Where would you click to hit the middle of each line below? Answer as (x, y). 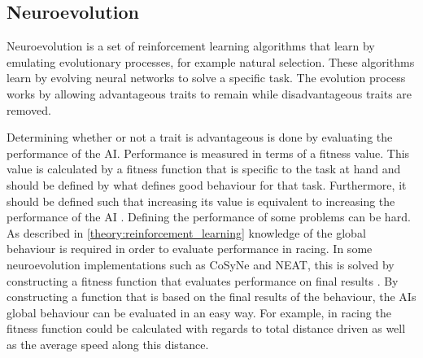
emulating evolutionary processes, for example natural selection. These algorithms (211, 61)
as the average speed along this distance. (108, 344)
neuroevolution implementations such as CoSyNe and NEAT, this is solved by (201, 264)
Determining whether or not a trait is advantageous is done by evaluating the (200, 137)
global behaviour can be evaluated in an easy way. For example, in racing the (199, 312)
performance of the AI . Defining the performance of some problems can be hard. (209, 217)
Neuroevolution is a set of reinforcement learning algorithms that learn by (191, 46)
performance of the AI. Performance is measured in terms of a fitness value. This (208, 153)
